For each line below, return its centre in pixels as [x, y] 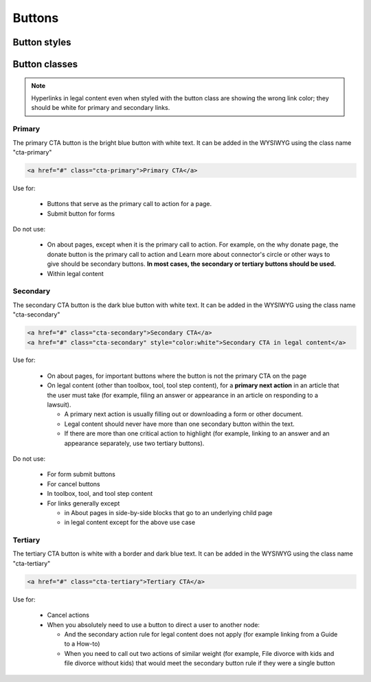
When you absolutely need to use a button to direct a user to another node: [154, 624]
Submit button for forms [81, 214]
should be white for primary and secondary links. [101, 108]
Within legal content [76, 273]
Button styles [42, 42]
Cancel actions [68, 615]
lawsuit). [59, 405]
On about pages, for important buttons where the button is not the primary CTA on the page [177, 376]
